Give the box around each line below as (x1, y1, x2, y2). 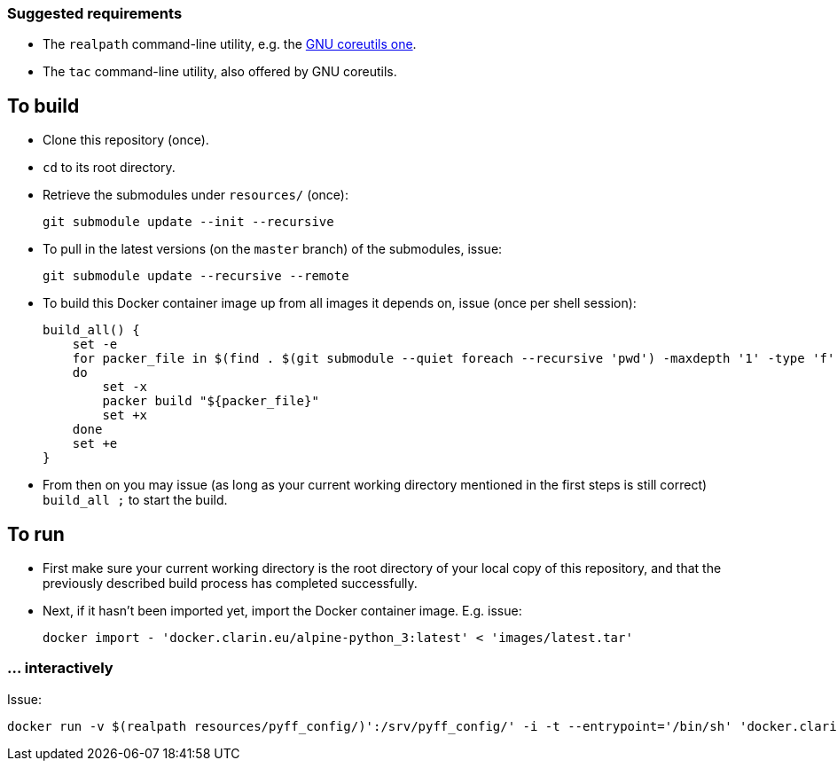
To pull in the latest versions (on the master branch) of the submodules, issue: (43, 241, 503, 257)
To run (7, 522, 65, 545)
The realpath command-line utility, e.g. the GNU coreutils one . (43, 36, 417, 52)
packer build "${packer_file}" (102, 394, 319, 409)
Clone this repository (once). (43, 132, 209, 148)
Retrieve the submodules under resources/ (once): (43, 187, 349, 203)
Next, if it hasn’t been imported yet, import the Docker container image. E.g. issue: (43, 603, 522, 619)
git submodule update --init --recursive (43, 215, 334, 230)
